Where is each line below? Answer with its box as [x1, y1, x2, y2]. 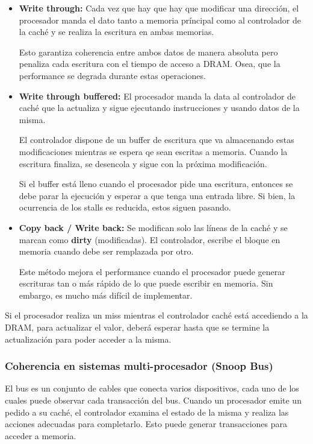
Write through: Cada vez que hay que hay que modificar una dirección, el [19, 2, 299, 14]
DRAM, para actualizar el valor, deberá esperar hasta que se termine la [5, 321, 270, 334]
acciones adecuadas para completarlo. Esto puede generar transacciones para [5, 417, 288, 430]
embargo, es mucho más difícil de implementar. [19, 288, 193, 301]
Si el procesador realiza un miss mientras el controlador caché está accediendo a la [5, 309, 308, 322]
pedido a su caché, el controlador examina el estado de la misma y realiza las [5, 405, 289, 418]
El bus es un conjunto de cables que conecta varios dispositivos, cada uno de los [5, 382, 299, 395]
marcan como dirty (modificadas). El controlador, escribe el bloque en [19, 233, 280, 246]
